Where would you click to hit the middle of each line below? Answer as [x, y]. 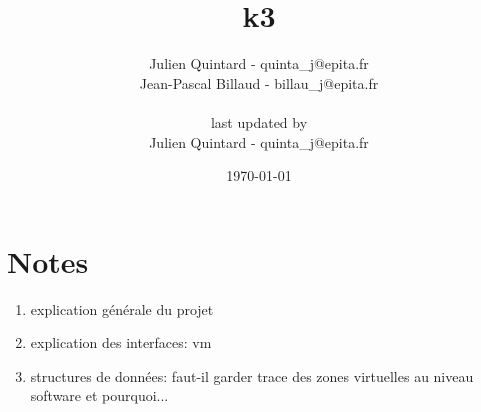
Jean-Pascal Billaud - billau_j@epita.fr [259, 82]
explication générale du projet [122, 308]
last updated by [259, 121]
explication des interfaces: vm [121, 342]
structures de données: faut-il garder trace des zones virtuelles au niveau [252, 375]
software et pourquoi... [99, 395]
